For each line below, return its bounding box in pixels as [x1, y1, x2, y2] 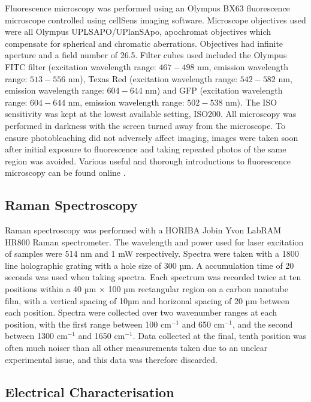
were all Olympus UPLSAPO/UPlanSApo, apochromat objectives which [5, 25, 271, 38]
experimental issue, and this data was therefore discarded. [5, 353, 218, 365]
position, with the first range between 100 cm [5, 317, 171, 330]
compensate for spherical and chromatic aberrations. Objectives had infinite [5, 37, 283, 49]
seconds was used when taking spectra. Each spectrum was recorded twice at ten [5, 271, 301, 283]
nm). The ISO [225, 95, 277, 108]
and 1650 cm [78, 329, 125, 342]
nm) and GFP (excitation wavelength [145, 84, 283, 97]
